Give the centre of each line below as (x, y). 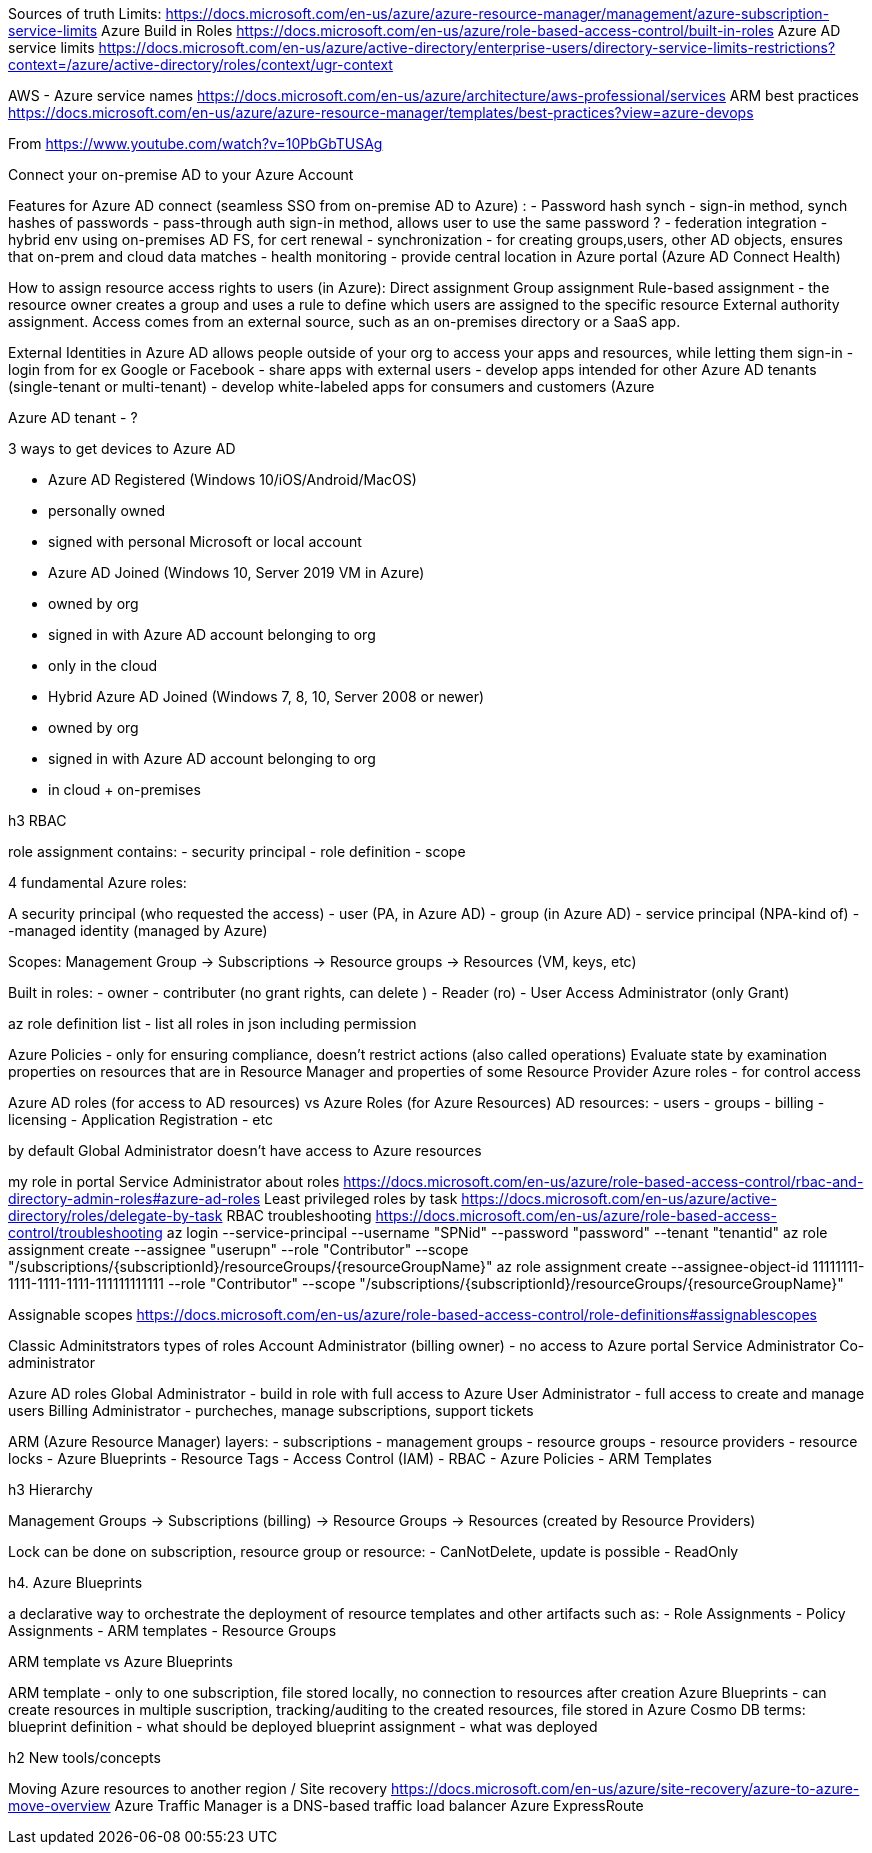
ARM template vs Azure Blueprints (120, 1661)
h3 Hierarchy (50, 1489)
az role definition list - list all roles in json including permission (212, 1023)
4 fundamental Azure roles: (97, 882)
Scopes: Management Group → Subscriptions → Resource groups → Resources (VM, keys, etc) (322, 961)
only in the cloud (103, 665)
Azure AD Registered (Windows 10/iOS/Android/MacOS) (232, 479)
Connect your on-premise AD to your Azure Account (181, 174)
